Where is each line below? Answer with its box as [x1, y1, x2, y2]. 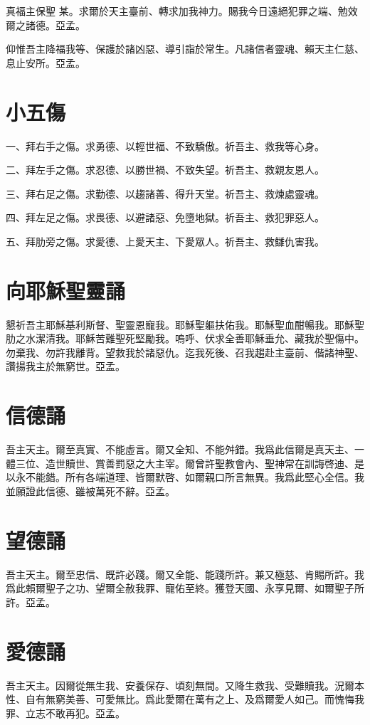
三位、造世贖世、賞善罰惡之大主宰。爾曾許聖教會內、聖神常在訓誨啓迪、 [15, 455, 354, 470]
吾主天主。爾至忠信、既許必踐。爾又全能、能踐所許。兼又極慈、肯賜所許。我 [6, 566, 364, 581]
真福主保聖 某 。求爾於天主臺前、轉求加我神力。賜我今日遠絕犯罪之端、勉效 [6, 4, 358, 18]
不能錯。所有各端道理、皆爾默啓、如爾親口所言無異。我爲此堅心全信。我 [25, 470, 364, 485]
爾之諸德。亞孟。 [6, 17, 85, 32]
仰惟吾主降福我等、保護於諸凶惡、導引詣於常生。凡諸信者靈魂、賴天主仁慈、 [6, 41, 364, 56]
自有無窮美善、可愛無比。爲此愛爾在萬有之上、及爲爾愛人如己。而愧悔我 [25, 692, 364, 707]
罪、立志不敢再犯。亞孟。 [6, 705, 125, 720]
